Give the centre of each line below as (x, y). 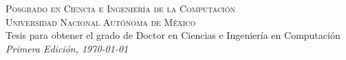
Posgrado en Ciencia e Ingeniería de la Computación (121, 8)
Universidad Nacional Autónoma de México (101, 21)
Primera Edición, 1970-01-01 (67, 48)
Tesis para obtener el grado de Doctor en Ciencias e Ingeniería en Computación (173, 35)
